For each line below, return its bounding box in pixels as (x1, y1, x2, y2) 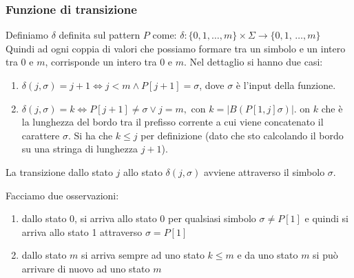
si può (313, 248, 338, 262)
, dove (199, 78, 225, 92)
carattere (21, 128, 60, 142)
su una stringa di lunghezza (21, 141, 138, 156)
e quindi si (304, 211, 348, 226)
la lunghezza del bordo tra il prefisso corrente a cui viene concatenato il (21, 115, 324, 129)
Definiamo (6, 28, 49, 42)
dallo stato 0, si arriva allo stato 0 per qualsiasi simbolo (21, 211, 256, 226)
